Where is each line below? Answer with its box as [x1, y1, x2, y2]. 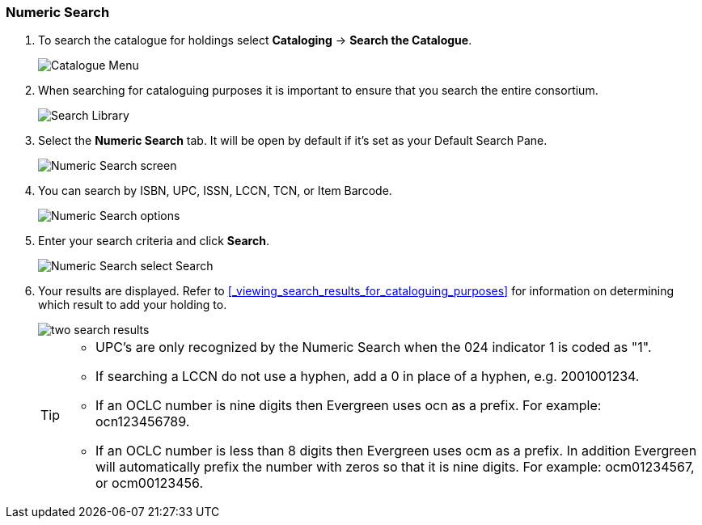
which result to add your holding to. [38, 298, 227, 312]
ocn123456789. [95, 413, 190, 430]
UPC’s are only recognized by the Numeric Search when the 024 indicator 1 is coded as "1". [95, 339, 652, 356]
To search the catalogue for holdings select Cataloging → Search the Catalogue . [38, 33, 472, 48]
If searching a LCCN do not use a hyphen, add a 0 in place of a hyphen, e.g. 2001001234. [95, 368, 640, 385]
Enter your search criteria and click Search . [38, 234, 269, 248]
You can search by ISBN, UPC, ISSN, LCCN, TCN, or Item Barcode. [38, 184, 392, 198]
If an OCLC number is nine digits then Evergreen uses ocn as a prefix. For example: [95, 397, 602, 414]
